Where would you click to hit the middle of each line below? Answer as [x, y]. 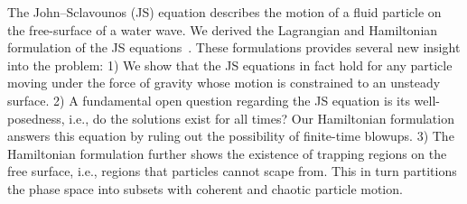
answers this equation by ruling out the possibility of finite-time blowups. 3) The [231, 136]
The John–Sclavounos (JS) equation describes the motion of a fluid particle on [224, 12]
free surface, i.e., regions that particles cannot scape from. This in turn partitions [232, 171]
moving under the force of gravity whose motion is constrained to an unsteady [224, 83]
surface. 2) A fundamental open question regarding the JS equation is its [209, 100]
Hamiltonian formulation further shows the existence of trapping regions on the [227, 153]
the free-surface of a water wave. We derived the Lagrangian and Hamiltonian [223, 29]
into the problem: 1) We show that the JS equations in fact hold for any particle [230, 65]
